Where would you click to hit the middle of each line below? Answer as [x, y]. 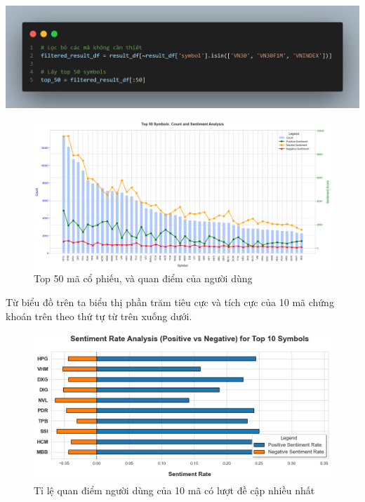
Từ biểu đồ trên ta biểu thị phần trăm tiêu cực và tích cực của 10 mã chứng [170, 302]
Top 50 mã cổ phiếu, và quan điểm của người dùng [143, 278]
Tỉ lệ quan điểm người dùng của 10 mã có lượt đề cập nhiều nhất [174, 490]
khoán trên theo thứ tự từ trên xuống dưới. [99, 316]
